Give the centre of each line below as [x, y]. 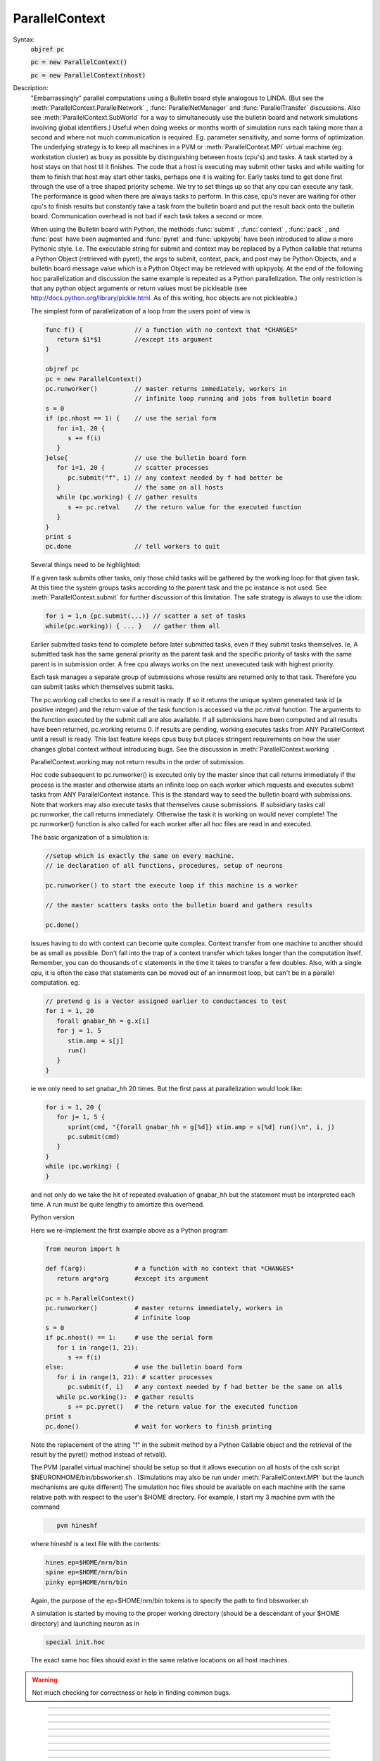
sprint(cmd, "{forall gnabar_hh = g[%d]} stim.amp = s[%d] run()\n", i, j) [202, 1127]
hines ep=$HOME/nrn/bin [87, 1562]
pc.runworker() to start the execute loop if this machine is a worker [172, 885]
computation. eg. [55, 983]
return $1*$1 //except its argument [134, 340]
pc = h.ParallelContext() [90, 1298]
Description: [31, 88]
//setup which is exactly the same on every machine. [140, 855]
